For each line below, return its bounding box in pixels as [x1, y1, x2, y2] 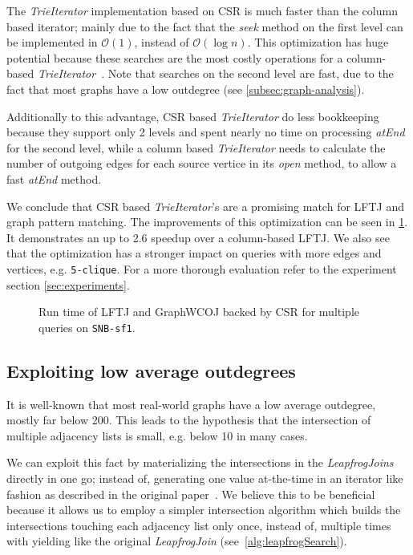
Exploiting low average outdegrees [6, 358, 296, 383]
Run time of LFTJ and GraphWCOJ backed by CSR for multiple [38, 303, 360, 320]
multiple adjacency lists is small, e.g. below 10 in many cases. [6, 427, 308, 444]
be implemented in [6, 34, 98, 51]
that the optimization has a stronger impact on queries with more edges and [6, 245, 382, 261]
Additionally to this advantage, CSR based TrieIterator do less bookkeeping [6, 107, 379, 124]
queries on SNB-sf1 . [38, 318, 136, 335]
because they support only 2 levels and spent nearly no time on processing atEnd [6, 124, 405, 140]
